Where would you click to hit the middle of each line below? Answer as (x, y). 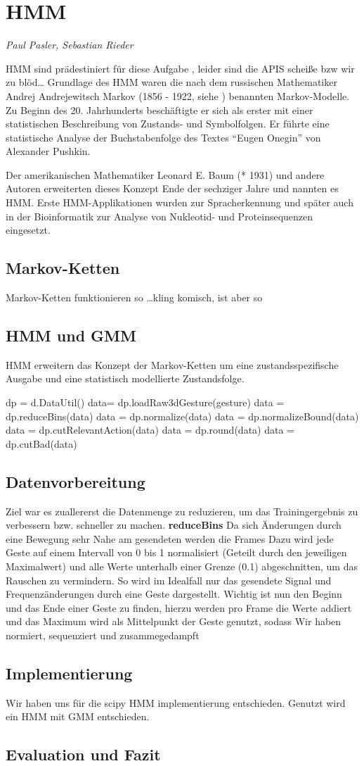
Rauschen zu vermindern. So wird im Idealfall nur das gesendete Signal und (169, 580)
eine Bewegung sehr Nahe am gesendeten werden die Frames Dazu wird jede (170, 538)
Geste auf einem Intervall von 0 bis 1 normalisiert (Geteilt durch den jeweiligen (176, 552)
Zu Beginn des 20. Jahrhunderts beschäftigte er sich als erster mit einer (160, 109)
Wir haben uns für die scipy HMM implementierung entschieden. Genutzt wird (176, 702)
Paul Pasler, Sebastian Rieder (70, 45)
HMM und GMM (71, 335)
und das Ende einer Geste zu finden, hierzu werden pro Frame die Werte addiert (179, 607)
